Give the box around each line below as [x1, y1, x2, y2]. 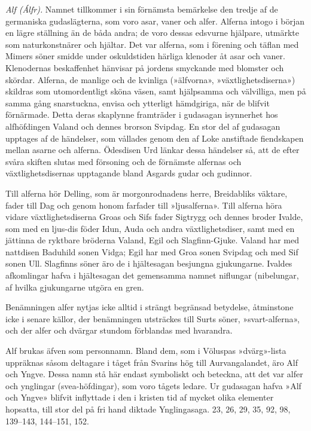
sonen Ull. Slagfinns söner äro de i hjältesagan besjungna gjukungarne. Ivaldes [5, 257, 292, 270]
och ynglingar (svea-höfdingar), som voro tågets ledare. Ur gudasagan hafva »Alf [5, 379, 301, 392]
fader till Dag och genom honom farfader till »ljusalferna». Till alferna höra [5, 198, 282, 211]
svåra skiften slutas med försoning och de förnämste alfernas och [5, 155, 242, 167]
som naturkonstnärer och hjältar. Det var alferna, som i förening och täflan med [5, 38, 299, 50]
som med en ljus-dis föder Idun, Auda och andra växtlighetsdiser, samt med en [5, 222, 295, 234]
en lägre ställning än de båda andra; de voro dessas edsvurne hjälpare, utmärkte [5, 26, 300, 39]
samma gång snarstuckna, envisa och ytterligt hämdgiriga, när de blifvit [5, 96, 270, 109]
